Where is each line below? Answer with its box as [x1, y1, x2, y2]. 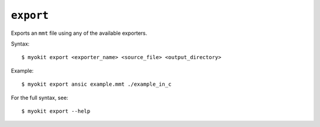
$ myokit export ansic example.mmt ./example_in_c [21, 81, 172, 88]
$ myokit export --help [21, 108, 91, 115]
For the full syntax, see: [11, 94, 68, 101]
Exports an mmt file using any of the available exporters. [11, 30, 148, 37]
